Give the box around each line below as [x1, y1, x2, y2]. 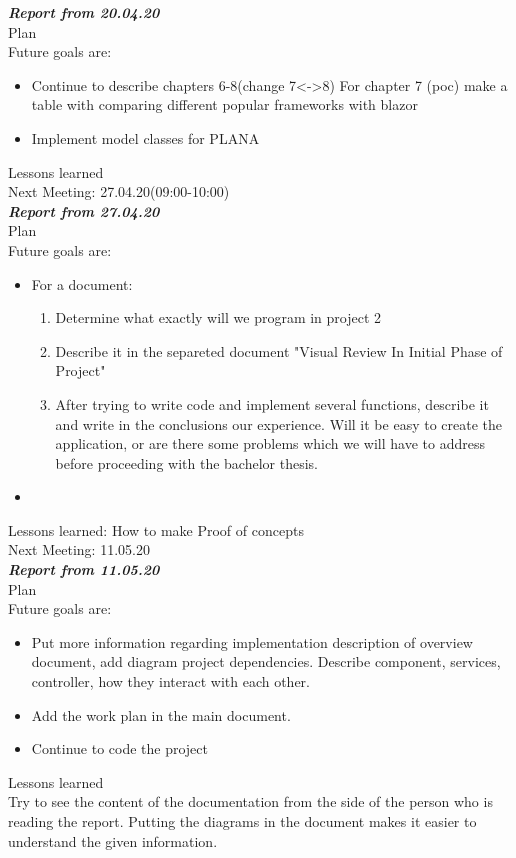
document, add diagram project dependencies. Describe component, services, [31, 651, 501, 672]
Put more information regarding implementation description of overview [31, 631, 473, 652]
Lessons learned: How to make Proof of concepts [8, 519, 304, 540]
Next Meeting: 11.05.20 [8, 539, 150, 560]
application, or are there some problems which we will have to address [55, 433, 485, 454]
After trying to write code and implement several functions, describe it [55, 393, 489, 414]
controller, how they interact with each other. [31, 671, 311, 692]
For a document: [31, 273, 133, 294]
